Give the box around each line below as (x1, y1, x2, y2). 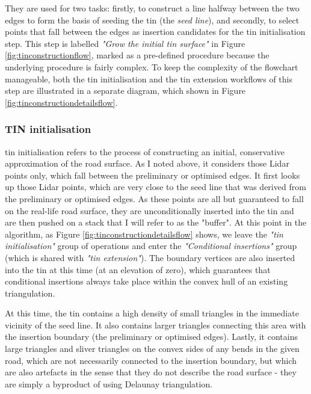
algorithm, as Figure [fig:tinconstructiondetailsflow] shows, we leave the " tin (5, 227, 283, 240)
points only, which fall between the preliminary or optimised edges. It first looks (5, 168, 300, 181)
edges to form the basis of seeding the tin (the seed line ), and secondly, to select (5, 13, 300, 26)
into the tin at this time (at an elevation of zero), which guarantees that (5, 263, 271, 275)
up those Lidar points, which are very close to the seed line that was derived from (5, 180, 306, 193)
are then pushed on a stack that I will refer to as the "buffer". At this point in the (5, 216, 307, 229)
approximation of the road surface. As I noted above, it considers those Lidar (5, 157, 289, 170)
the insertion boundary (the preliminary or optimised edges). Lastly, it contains (5, 330, 298, 343)
